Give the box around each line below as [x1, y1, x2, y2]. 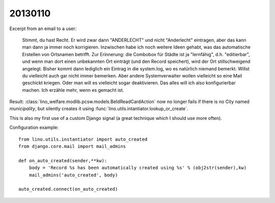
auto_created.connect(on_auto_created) [18, 186, 118, 192]
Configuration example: [9, 124, 59, 131]
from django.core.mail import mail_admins [18, 143, 126, 149]
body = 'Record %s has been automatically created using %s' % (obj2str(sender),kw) [29, 165, 247, 171]
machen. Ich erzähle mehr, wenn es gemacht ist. [22, 87, 124, 93]
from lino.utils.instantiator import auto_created [18, 136, 148, 142]
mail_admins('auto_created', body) [29, 172, 118, 178]
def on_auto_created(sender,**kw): [18, 158, 107, 163]
